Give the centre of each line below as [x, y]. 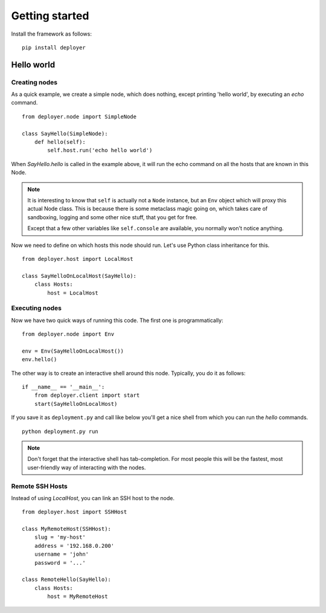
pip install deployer [54, 47]
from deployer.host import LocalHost [78, 259]
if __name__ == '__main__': [63, 387]
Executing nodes [36, 308]
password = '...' [60, 563]
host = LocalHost [73, 293]
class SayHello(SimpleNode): [65, 133]
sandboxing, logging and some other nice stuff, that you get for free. [112, 217]
